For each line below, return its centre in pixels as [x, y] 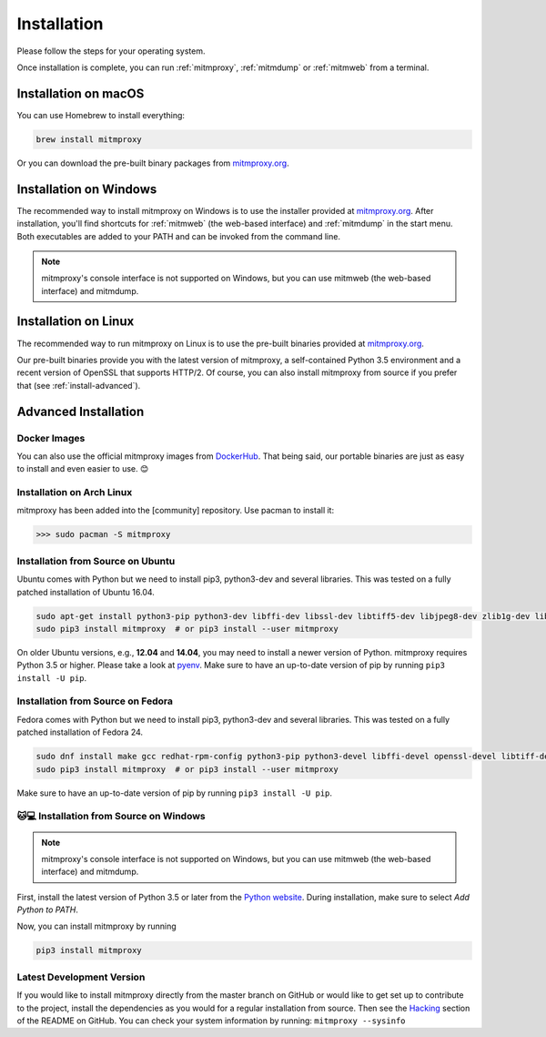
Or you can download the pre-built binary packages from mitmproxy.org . [153, 163]
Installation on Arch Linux [75, 493]
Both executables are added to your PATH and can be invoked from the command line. [179, 236]
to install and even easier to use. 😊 [83, 469]
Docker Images [51, 438]
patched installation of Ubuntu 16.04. [86, 592]
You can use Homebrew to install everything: [101, 115]
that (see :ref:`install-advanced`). [79, 385]
